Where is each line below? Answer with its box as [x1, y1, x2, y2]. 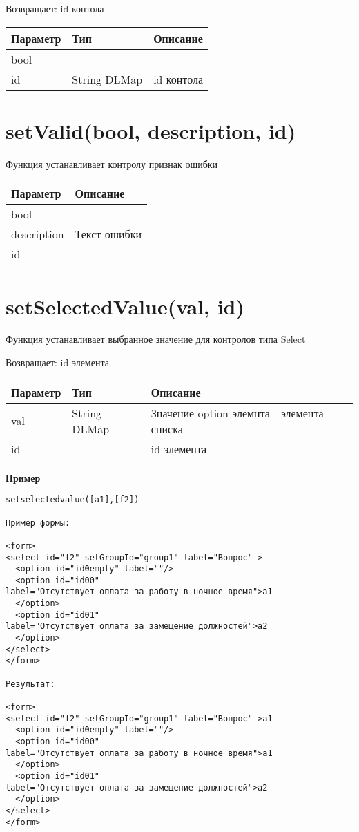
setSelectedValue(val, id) [6, 292, 244, 320]
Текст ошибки [75, 226, 142, 243]
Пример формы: [6, 518, 70, 528]
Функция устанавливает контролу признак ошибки [6, 156, 218, 171]
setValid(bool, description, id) [6, 116, 296, 144]
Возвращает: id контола [6, 1, 104, 15]
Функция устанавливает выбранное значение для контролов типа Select [6, 332, 306, 346]
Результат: [6, 679, 55, 689]
